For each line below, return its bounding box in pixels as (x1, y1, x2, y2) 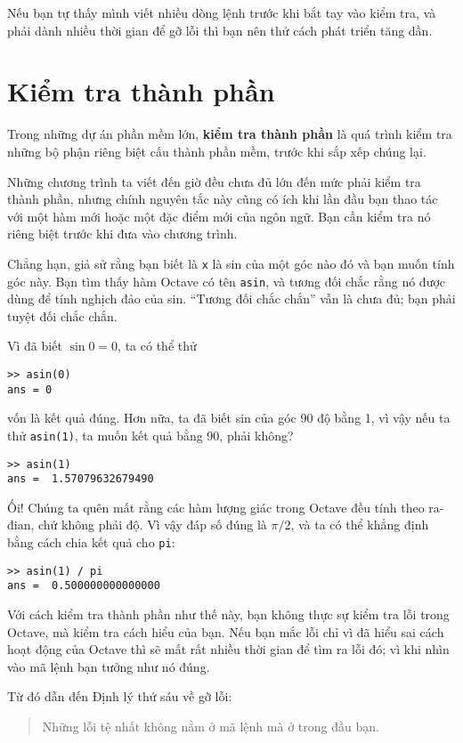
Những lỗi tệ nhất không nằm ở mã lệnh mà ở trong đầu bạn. (42, 716, 379, 735)
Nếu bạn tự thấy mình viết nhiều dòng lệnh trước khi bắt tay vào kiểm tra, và (7, 4, 436, 21)
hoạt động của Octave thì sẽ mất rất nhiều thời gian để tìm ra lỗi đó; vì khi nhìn (7, 640, 450, 658)
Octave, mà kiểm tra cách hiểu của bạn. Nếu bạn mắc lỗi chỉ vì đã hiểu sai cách (7, 622, 444, 641)
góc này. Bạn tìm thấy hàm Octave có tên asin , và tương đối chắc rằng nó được (7, 271, 446, 290)
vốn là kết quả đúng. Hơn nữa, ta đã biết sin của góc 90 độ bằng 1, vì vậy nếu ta (7, 408, 451, 427)
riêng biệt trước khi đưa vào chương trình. (7, 224, 238, 243)
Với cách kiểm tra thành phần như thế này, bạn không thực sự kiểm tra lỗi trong (7, 605, 450, 623)
